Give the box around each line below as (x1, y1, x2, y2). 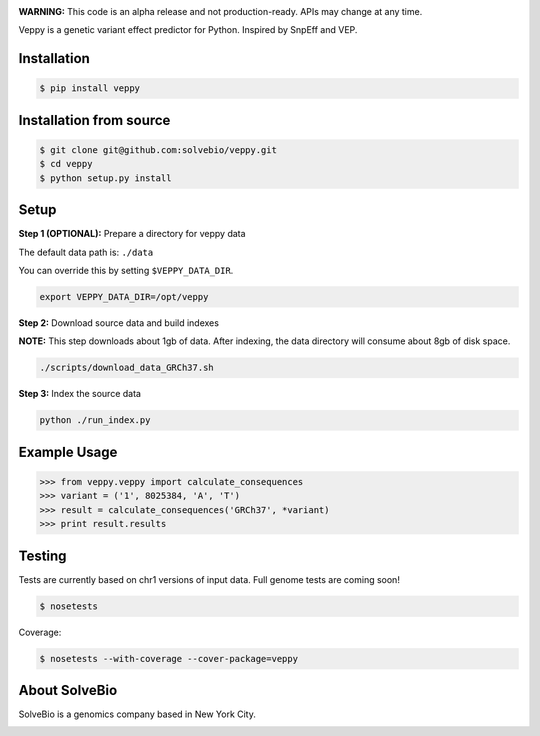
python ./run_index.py (39, 415, 151, 426)
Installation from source (18, 111, 171, 129)
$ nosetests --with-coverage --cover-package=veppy (39, 653, 299, 664)
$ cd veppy (39, 158, 93, 170)
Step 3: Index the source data (18, 388, 142, 400)
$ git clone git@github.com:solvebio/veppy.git (39, 144, 277, 155)
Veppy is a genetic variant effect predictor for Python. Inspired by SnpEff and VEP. (18, 24, 358, 36)
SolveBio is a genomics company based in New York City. (18, 708, 257, 720)
